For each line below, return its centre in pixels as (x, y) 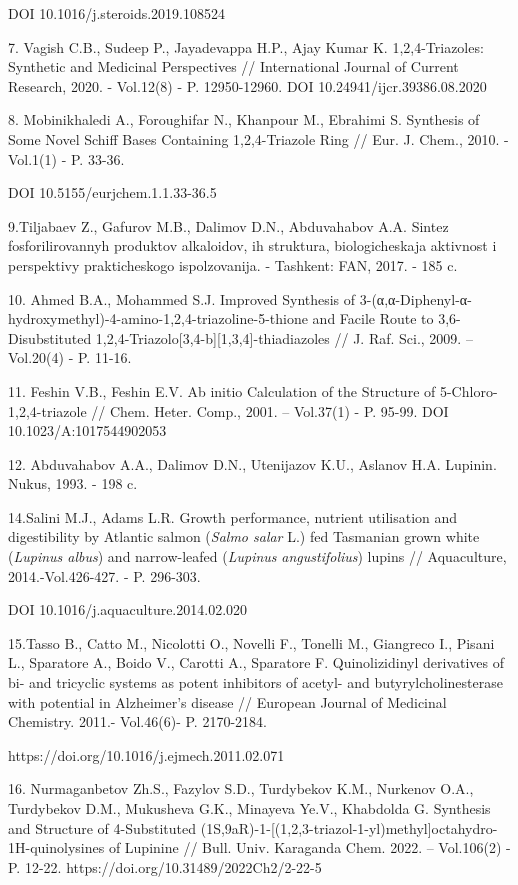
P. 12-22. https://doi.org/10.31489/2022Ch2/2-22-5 (165, 866)
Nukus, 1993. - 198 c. (73, 483)
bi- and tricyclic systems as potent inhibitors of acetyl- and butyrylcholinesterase (255, 682)
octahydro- (464, 827)
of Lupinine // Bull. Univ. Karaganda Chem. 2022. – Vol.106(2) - (309, 847)
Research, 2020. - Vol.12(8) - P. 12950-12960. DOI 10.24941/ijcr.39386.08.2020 (247, 85)
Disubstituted (50, 337)
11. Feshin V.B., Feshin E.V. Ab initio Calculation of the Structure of (222, 390)
